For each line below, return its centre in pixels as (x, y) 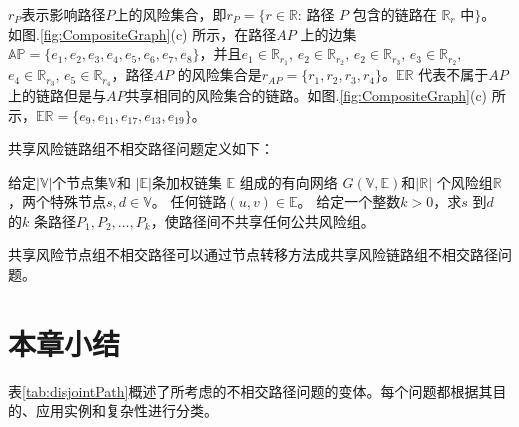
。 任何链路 (189, 201)
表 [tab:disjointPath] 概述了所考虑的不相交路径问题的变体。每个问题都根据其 (250, 390)
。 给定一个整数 (349, 201)
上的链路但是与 (57, 94)
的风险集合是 (219, 74)
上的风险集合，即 (170, 14)
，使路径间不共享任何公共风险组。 (262, 220)
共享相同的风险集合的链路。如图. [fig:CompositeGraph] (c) (306, 94)
